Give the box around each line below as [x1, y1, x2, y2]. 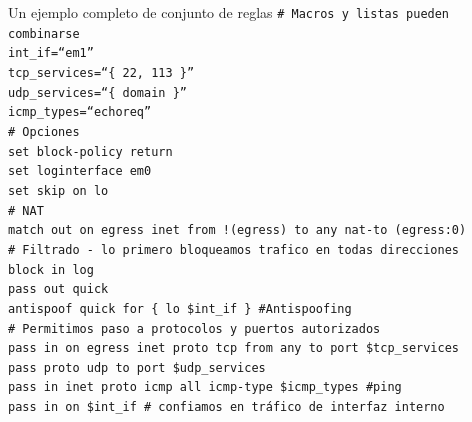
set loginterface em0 [8, 164, 152, 179]
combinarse [8, 26, 80, 41]
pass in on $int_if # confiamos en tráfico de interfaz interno [8, 400, 445, 415]
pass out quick [8, 282, 109, 297]
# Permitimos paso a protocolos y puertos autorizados [8, 321, 381, 336]
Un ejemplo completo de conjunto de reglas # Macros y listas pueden [8, 2, 450, 22]
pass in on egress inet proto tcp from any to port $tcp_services [8, 341, 460, 356]
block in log [8, 262, 94, 277]
